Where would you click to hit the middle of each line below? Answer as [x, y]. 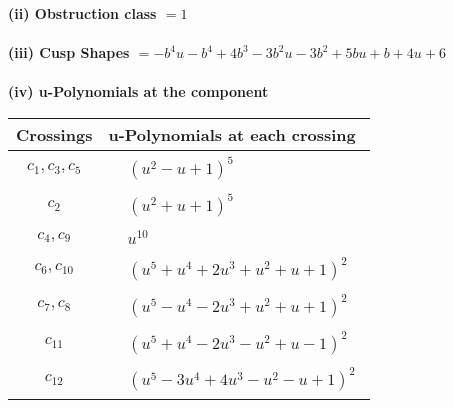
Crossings [54, 134]
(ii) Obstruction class [82, 13]
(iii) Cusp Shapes [69, 52]
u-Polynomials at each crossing [232, 134]
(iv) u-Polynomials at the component [138, 91]
